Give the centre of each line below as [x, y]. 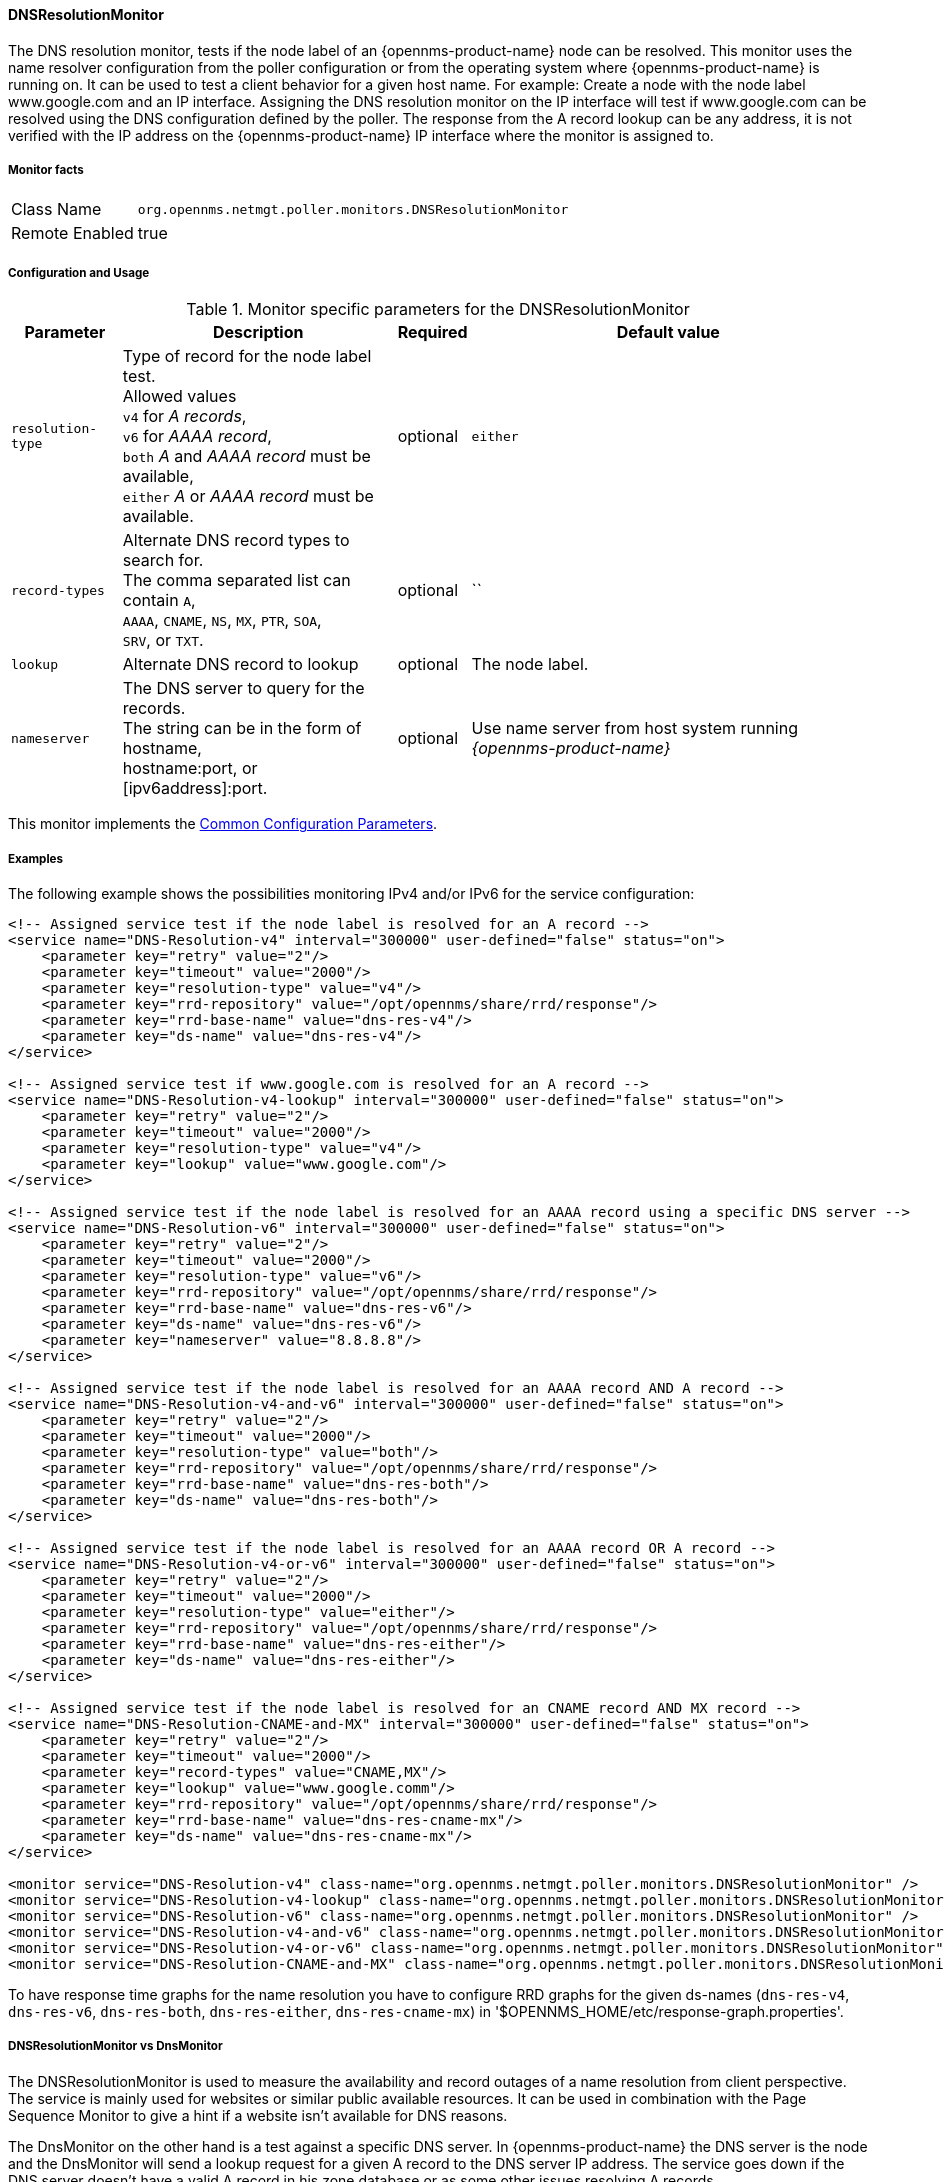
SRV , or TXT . [163, 640]
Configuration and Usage [79, 272]
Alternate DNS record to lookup [240, 664]
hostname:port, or [190, 768]
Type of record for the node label [247, 356]
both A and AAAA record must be [246, 456]
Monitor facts [46, 170]
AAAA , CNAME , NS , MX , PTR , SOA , [222, 620]
